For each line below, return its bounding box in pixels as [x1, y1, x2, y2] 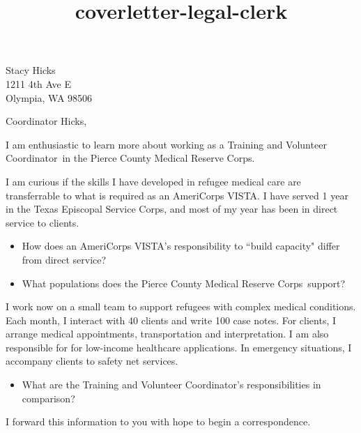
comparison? [22, 390, 75, 405]
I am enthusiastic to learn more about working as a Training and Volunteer [6, 137, 327, 151]
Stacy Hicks [6, 63, 56, 77]
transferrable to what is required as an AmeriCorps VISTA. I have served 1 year [6, 188, 348, 202]
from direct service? [22, 252, 107, 266]
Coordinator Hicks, [6, 114, 87, 128]
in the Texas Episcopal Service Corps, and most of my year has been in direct [6, 202, 338, 216]
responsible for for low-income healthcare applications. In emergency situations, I [6, 340, 352, 354]
